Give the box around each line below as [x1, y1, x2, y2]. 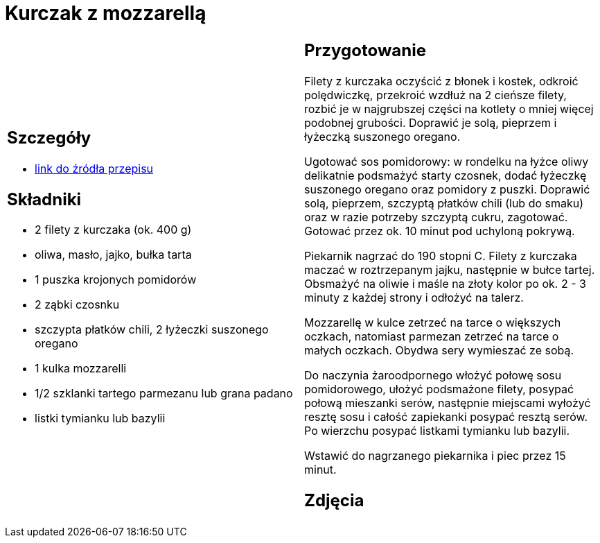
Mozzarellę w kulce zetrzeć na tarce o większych [304, 315, 561, 329]
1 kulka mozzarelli [35, 361, 127, 376]
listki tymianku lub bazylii [35, 411, 166, 426]
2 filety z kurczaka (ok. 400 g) [35, 223, 192, 237]
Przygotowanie [304, 40, 426, 60]
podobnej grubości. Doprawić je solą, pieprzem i [304, 115, 557, 130]
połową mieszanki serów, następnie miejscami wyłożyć [304, 395, 591, 410]
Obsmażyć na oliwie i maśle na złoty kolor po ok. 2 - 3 [304, 276, 586, 291]
